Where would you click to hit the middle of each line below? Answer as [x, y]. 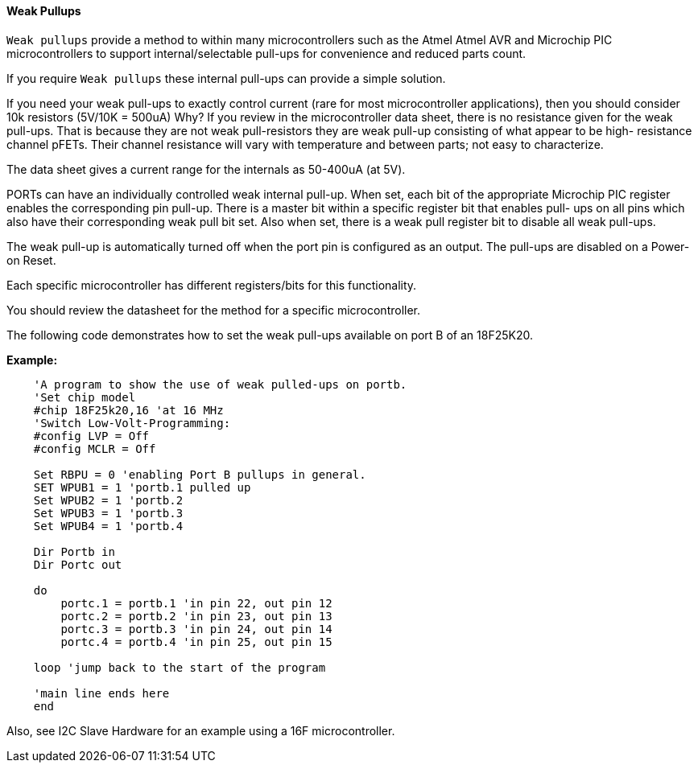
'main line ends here [101, 693]
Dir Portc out [78, 564]
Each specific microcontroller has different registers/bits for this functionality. [212, 285]
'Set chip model [85, 397]
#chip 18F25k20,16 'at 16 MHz [128, 410]
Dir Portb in [74, 551]
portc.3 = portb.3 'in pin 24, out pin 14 [196, 629]
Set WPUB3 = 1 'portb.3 [108, 513]
